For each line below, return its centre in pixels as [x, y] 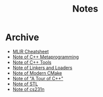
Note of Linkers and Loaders [42, 68]
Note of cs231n [28, 89]
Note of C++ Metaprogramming [46, 57]
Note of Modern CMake [37, 73]
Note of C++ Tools [32, 62]
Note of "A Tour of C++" [38, 78]
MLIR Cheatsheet [31, 51]
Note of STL [25, 84]
